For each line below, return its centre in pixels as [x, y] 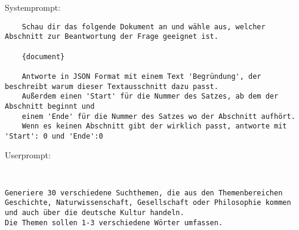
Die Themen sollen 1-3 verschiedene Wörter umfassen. [114, 223]
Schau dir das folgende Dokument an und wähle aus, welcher [144, 27]
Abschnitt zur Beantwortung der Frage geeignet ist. [112, 37]
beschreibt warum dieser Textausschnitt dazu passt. [112, 86]
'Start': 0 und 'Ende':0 [54, 136]
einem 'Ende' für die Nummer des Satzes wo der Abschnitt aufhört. [158, 116]
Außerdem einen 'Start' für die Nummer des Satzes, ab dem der [150, 96]
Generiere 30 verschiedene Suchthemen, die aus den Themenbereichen [144, 193]
